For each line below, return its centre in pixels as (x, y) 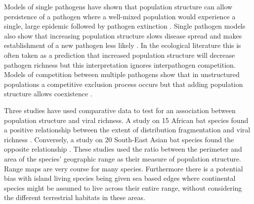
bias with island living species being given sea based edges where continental (120, 178)
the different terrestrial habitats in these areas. (75, 197)
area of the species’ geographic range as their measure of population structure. (123, 158)
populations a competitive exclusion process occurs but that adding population (124, 84)
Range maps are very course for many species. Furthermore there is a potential (124, 168)
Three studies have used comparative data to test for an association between (120, 110)
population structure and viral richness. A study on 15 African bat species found (126, 120)
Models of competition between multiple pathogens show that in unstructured (122, 74)
